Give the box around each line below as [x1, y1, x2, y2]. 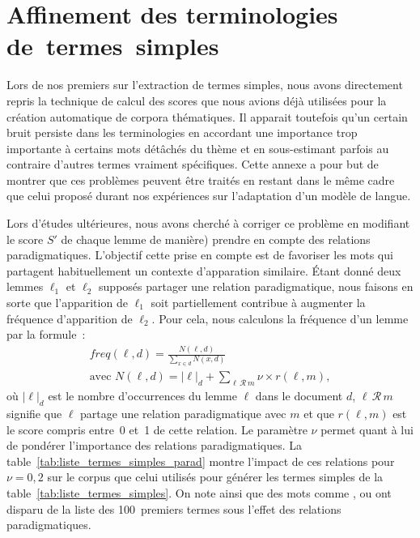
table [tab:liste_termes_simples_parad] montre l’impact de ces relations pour [6, 452, 395, 469]
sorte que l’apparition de [6, 294, 128, 311]
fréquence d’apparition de [6, 310, 133, 327]
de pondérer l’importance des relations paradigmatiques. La [6, 437, 303, 454]
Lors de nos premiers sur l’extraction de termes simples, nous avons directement [6, 76, 403, 93]
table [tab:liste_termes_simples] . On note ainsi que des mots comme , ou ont [6, 485, 392, 502]
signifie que [6, 405, 62, 422]
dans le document [255, 387, 343, 404]
